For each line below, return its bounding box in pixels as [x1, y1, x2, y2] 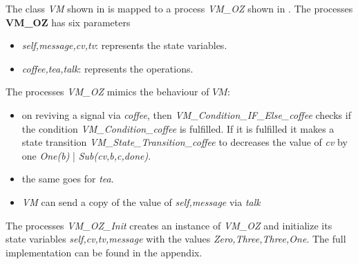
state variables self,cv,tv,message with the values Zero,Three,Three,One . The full [6, 232, 346, 246]
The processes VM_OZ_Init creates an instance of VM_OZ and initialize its [6, 218, 332, 232]
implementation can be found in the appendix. [6, 245, 202, 259]
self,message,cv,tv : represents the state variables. [21, 38, 227, 53]
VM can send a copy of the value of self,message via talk [21, 194, 261, 209]
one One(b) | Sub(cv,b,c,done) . [21, 148, 151, 162]
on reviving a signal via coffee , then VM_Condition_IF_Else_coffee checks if [21, 107, 351, 122]
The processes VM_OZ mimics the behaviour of [6, 84, 209, 99]
